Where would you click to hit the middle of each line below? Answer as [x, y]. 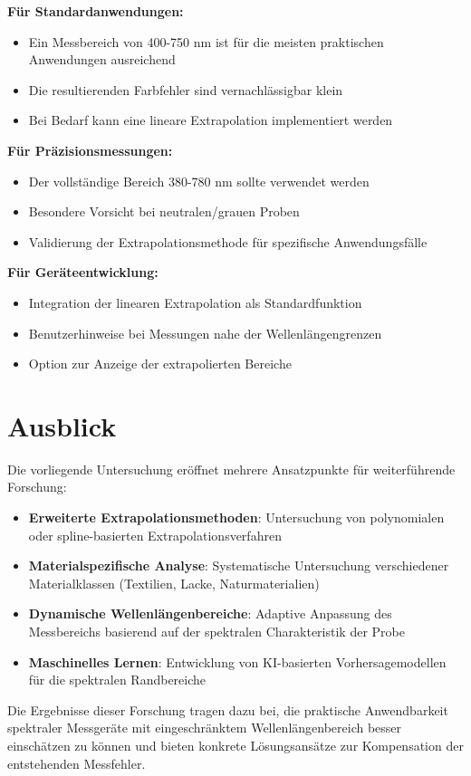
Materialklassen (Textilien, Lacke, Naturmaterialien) [174, 583]
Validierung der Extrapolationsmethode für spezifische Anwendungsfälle [228, 241]
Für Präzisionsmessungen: [90, 150]
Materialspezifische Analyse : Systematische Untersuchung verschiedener [239, 565]
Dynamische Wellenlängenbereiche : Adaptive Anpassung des [210, 613]
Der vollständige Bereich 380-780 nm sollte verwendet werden [199, 181]
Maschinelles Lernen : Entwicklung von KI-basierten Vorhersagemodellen [237, 661]
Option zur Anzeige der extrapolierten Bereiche [160, 364]
